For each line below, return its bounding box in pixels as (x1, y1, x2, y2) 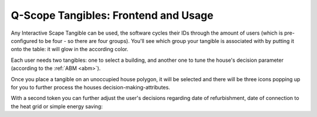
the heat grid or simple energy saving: (11, 103, 103, 110)
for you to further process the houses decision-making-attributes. (11, 83, 170, 91)
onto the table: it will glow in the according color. (11, 46, 129, 53)
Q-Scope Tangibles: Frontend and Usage (11, 9, 214, 22)
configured (11, 37, 38, 44)
